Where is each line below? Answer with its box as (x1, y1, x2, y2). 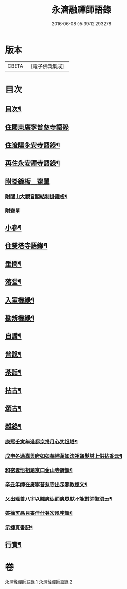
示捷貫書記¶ (5, 524, 33, 531)
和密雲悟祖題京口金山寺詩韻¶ (5, 467, 73, 474)
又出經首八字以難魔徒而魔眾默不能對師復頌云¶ (5, 495, 112, 502)
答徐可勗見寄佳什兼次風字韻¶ (5, 510, 73, 516)
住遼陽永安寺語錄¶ (5, 141, 60, 149)
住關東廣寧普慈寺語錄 (5, 123, 69, 131)
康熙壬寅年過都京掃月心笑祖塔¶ (5, 439, 78, 445)
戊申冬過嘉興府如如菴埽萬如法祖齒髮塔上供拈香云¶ (5, 453, 123, 460)
